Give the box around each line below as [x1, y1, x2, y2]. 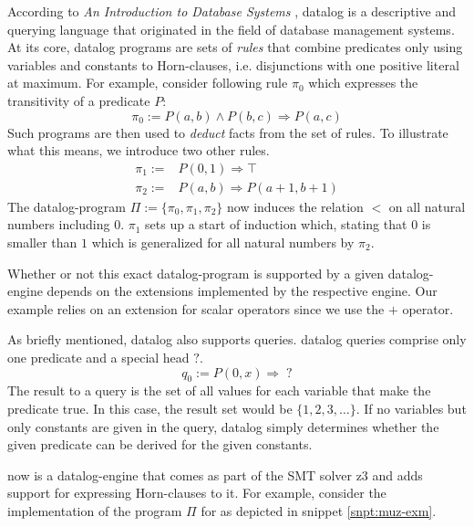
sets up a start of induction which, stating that [145, 215, 407, 234]
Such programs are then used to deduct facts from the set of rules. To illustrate [7, 122, 448, 142]
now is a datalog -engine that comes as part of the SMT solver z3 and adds [7, 465, 423, 484]
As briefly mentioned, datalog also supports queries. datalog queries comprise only [7, 330, 467, 349]
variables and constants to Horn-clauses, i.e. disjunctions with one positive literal [7, 55, 459, 74]
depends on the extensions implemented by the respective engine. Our [46, 281, 438, 300]
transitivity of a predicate [7, 90, 150, 110]
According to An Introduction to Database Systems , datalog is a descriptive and [7, 2, 456, 20]
